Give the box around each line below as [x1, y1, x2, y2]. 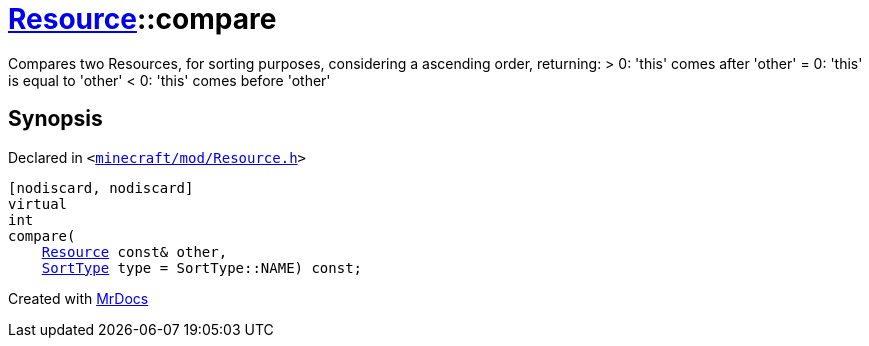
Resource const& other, [41, 243, 228, 260]
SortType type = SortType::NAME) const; [41, 259, 363, 276]
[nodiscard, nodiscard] [8, 179, 194, 196]
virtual [8, 195, 68, 212]
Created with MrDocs [8, 289, 149, 307]
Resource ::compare [8, 2, 277, 36]
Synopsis [8, 106, 103, 132]
